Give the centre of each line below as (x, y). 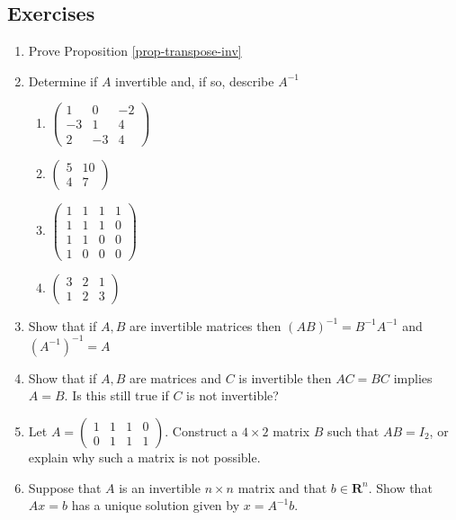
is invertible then (285, 377)
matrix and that (282, 487)
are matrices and (175, 377)
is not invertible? (232, 395)
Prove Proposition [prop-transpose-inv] (135, 51)
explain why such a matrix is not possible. (144, 457)
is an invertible (160, 487)
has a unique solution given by (156, 505)
